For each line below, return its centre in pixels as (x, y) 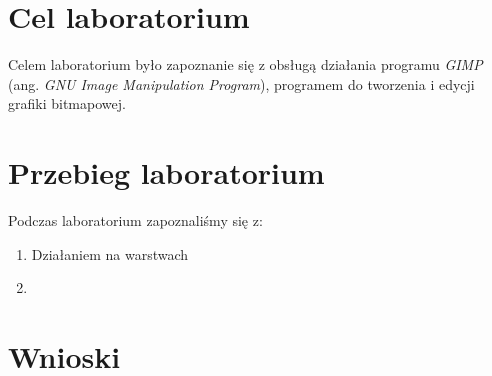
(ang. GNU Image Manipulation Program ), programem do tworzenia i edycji (241, 83)
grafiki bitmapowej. (67, 103)
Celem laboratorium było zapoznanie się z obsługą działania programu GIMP (245, 64)
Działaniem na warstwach (110, 253)
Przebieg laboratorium (166, 172)
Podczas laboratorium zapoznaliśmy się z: (135, 220)
